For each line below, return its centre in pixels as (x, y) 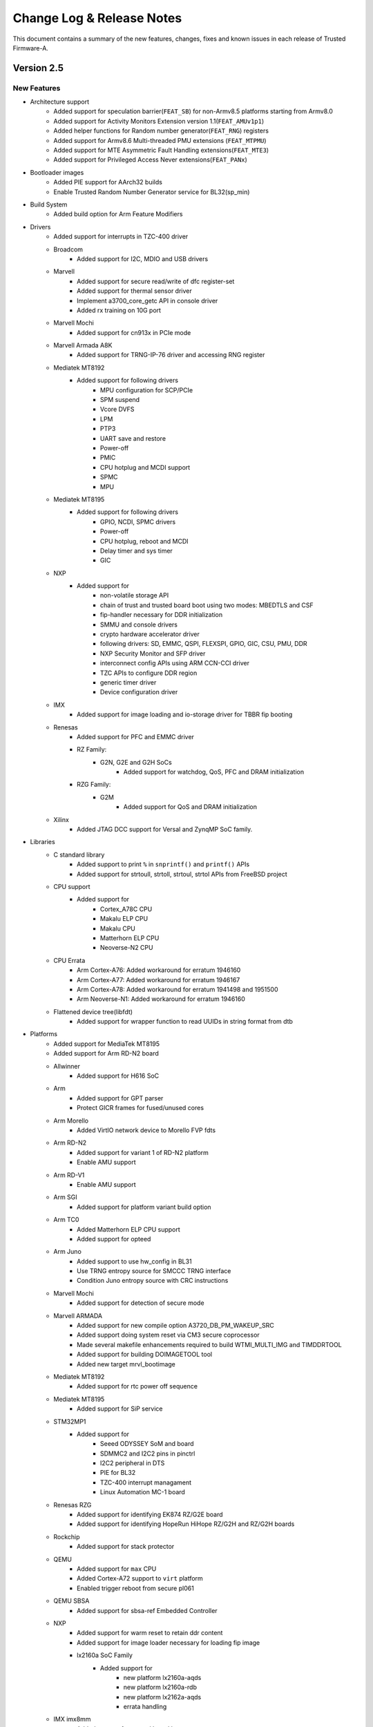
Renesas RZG (73, 1505)
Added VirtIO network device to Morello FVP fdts (146, 1130)
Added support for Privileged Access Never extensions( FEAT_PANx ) (151, 160)
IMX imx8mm (72, 1719)
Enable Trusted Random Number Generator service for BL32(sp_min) (152, 192)
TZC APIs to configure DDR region (149, 673)
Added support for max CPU (117, 1569)
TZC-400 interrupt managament (146, 1482)
